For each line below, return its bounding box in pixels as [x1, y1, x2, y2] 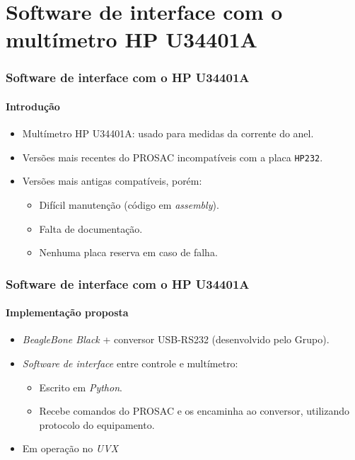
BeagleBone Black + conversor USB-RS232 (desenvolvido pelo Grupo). [22, 332, 330, 347]
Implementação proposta [6, 305, 129, 320]
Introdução [6, 99, 60, 113]
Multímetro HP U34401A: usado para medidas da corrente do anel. [22, 126, 314, 141]
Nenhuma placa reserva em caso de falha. [39, 245, 218, 260]
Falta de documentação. [39, 221, 143, 236]
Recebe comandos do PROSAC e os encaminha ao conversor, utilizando [39, 403, 349, 418]
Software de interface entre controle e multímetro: [22, 356, 238, 371]
